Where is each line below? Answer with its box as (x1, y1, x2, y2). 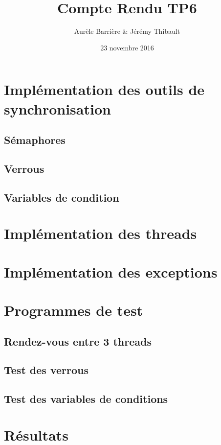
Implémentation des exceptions (4, 261, 218, 281)
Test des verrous (4, 362, 88, 377)
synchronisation (4, 98, 111, 118)
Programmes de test (4, 300, 143, 320)
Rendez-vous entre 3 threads (4, 333, 152, 349)
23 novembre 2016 (100, 42, 154, 52)
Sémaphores (4, 132, 66, 147)
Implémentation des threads (4, 223, 197, 243)
